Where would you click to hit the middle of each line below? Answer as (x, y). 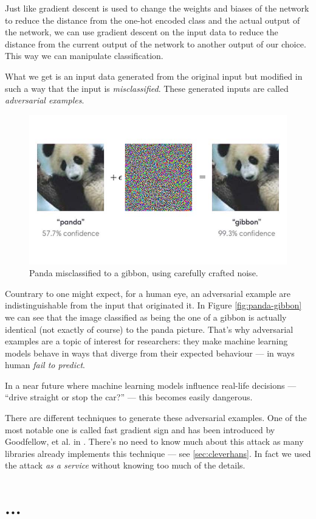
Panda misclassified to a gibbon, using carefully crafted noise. (144, 273)
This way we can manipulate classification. (84, 56)
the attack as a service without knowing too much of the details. (125, 465)
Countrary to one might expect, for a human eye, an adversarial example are (148, 293)
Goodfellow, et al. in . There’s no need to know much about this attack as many (154, 441)
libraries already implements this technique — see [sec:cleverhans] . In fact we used (158, 453)
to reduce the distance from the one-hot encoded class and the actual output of (153, 20)
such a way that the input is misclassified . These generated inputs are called (147, 88)
